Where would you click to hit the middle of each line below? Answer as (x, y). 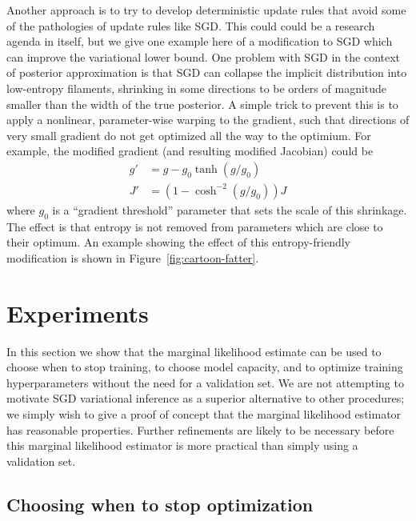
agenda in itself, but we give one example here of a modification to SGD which (200, 41)
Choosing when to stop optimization (160, 504)
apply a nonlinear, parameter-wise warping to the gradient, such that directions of (208, 120)
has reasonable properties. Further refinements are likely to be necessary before (200, 429)
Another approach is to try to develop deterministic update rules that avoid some (206, 10)
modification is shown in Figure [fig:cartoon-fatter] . (133, 257)
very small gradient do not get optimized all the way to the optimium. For (189, 135)
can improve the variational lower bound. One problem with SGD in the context (204, 56)
